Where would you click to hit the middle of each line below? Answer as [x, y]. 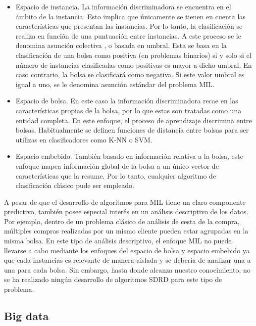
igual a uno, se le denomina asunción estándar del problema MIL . [115, 84]
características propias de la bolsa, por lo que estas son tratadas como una [128, 110]
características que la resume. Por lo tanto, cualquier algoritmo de [116, 175]
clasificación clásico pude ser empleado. [75, 185]
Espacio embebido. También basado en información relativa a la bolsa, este [129, 156]
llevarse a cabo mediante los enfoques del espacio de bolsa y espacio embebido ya [127, 250]
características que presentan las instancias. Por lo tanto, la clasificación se [129, 26]
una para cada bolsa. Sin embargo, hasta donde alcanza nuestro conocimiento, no [127, 269]
